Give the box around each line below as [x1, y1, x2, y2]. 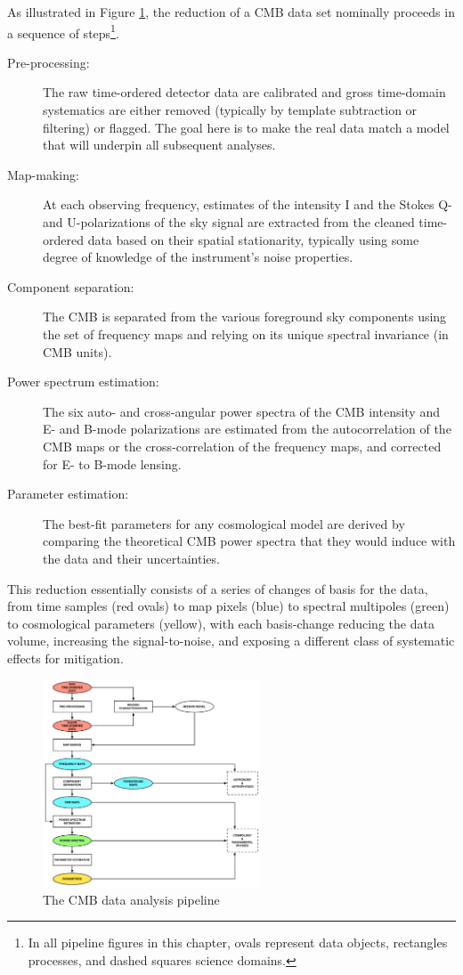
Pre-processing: [7, 53, 90, 71]
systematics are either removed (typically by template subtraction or [43, 101, 418, 119]
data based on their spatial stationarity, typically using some [87, 230, 419, 248]
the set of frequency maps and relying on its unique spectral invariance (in [43, 324, 449, 343]
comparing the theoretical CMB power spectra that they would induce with [43, 532, 456, 550]
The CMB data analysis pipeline [43, 890, 220, 908]
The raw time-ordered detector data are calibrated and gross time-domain [43, 83, 446, 102]
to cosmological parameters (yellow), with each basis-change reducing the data [7, 613, 435, 632]
